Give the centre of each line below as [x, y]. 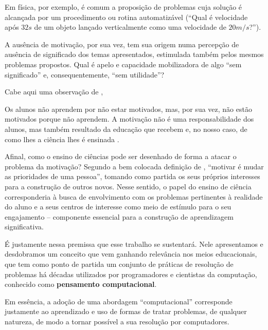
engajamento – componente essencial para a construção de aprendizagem [119, 216]
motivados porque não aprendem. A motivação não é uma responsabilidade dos [129, 119]
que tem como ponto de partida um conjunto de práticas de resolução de [119, 264]
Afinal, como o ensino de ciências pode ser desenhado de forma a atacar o [121, 156]
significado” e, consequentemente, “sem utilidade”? [85, 74]
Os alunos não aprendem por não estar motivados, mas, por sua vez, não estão [128, 109]
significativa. [24, 227]
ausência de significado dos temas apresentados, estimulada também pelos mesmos [134, 54]
